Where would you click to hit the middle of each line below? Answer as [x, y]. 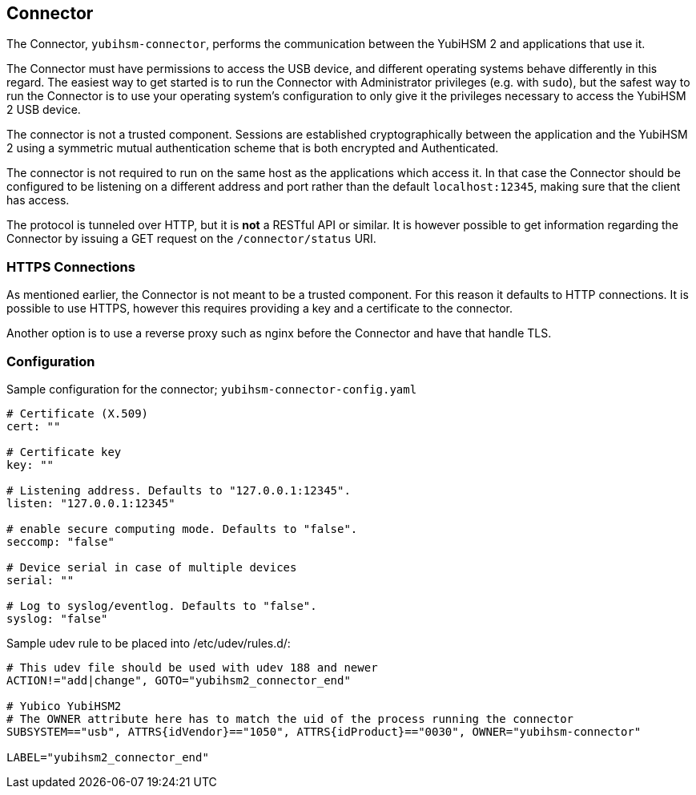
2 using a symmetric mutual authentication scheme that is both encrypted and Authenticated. [253, 148]
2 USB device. [44, 110]
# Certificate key [64, 452]
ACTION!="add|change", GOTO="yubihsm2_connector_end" [179, 680]
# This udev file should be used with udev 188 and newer [192, 667]
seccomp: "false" [60, 541]
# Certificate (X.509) [78, 413]
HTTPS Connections [71, 266]
